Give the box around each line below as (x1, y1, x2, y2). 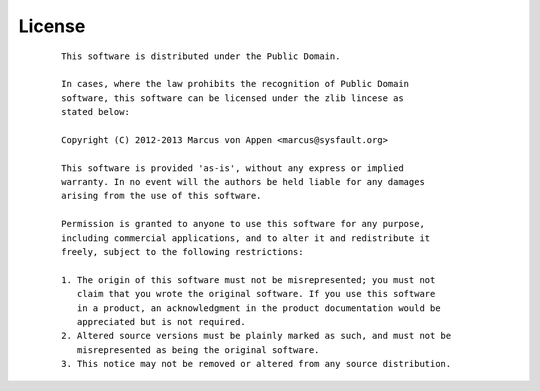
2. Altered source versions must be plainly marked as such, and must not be (61, 330, 452, 342)
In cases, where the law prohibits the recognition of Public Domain (61, 78, 410, 90)
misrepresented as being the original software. (76, 344, 320, 355)
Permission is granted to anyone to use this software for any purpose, (61, 218, 425, 230)
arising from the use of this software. (61, 190, 262, 202)
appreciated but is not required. (76, 316, 247, 327)
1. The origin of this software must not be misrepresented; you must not (61, 274, 436, 285)
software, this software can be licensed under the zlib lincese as (61, 92, 404, 104)
